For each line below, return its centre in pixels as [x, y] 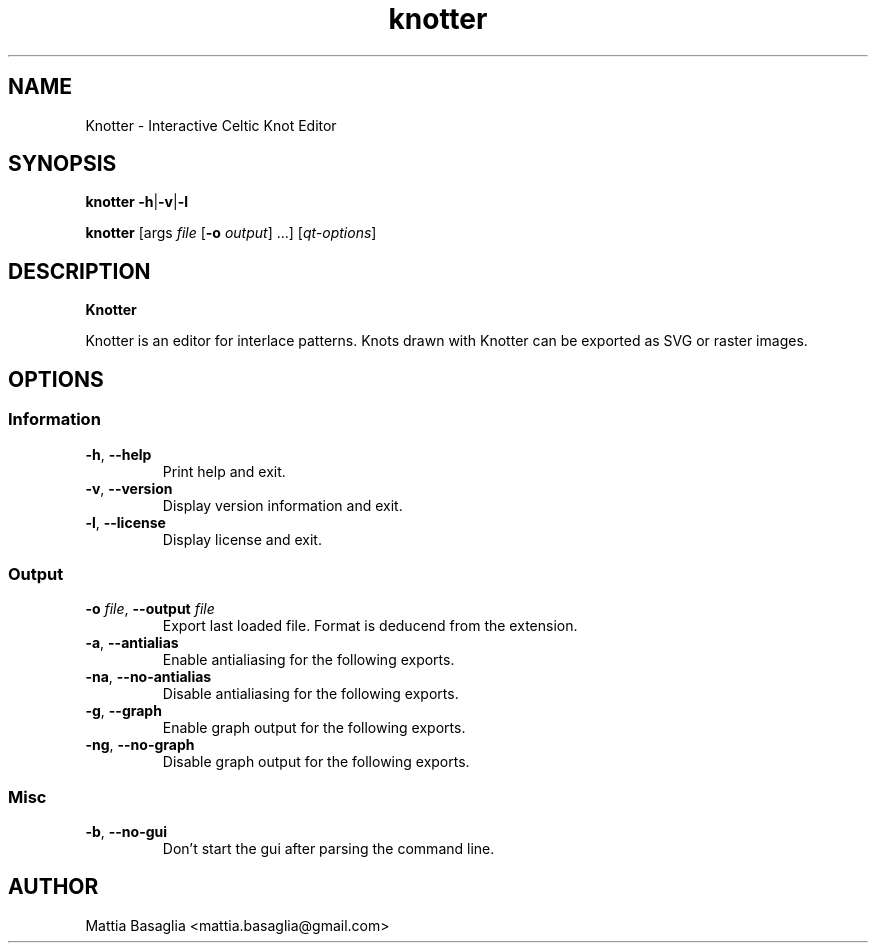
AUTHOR [53, 887]
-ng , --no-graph [140, 745]
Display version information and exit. [282, 505]
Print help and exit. [224, 471]
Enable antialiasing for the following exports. [308, 660]
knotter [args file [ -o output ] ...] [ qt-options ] [231, 233]
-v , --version [129, 488]
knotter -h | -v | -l [137, 202]
